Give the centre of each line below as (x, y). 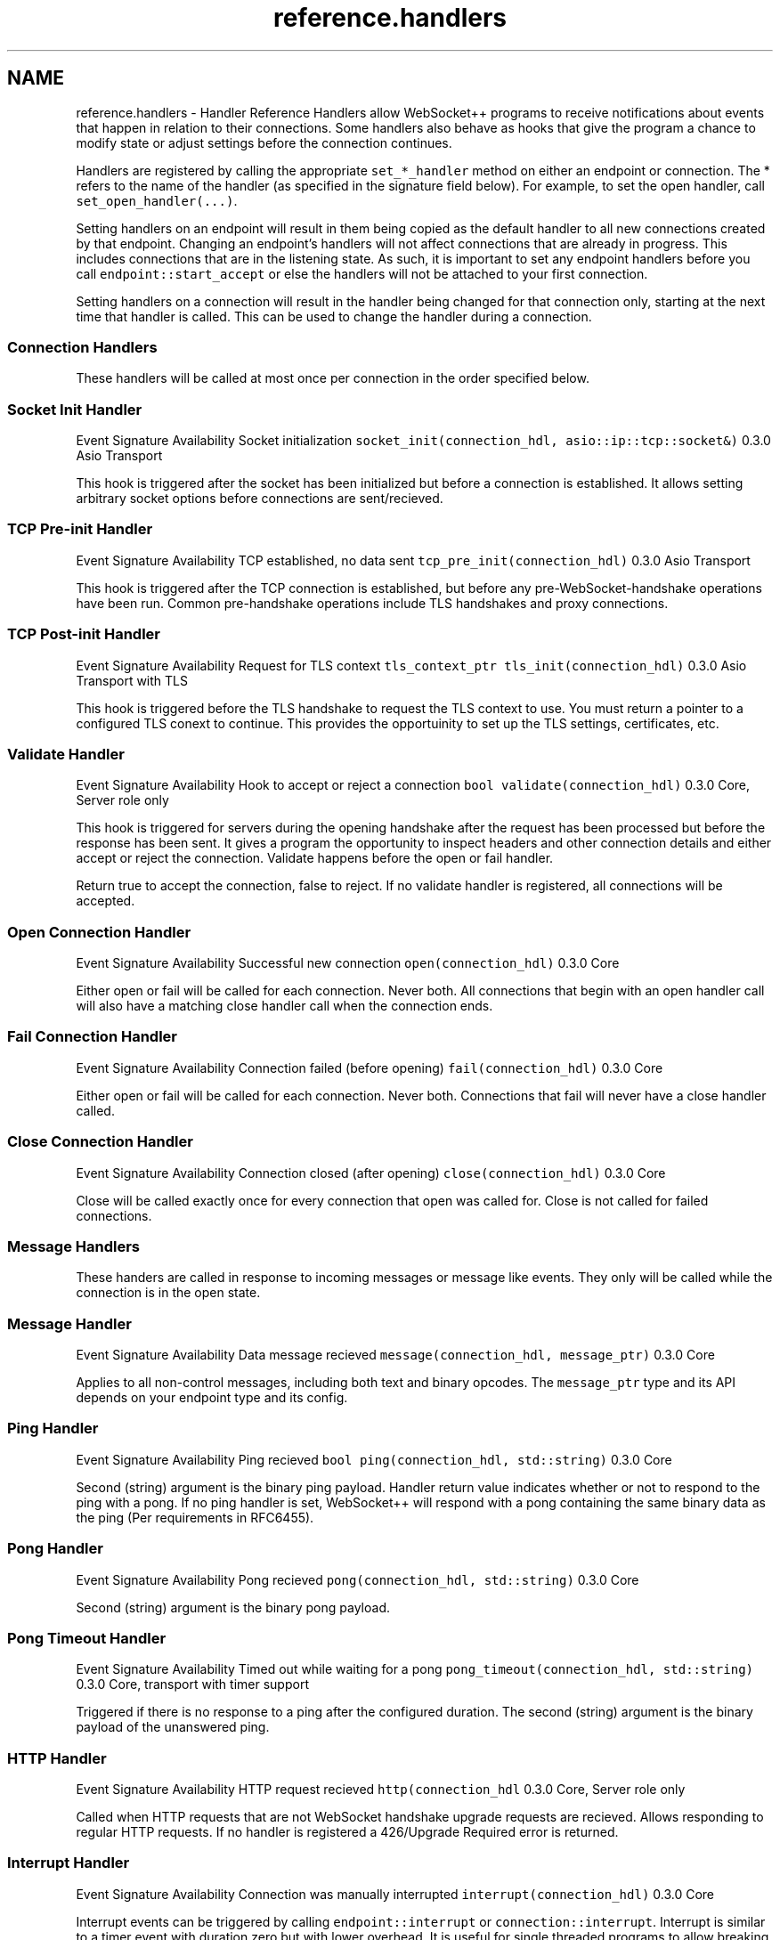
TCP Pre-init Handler (80, 529)
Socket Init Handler (75, 409)
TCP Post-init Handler (84, 634)
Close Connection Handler (100, 1142)
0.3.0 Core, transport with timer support (192, 1684)
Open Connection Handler (99, 932)
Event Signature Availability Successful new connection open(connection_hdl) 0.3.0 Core (348, 963)
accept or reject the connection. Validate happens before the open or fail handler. (315, 858)
